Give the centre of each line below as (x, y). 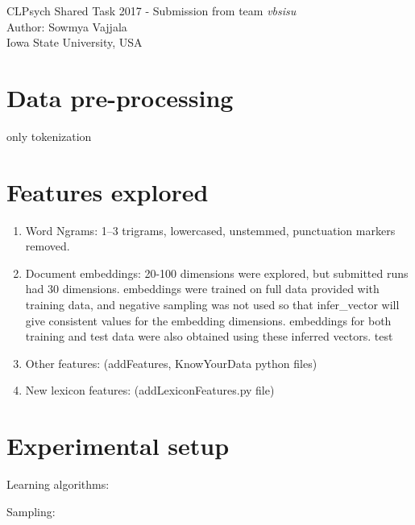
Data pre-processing (120, 97)
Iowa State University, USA (75, 42)
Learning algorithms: (58, 484)
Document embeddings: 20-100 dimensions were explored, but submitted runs (217, 273)
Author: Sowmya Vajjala (67, 26)
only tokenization (49, 136)
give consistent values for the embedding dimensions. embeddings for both (208, 320)
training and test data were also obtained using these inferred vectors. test (209, 336)
